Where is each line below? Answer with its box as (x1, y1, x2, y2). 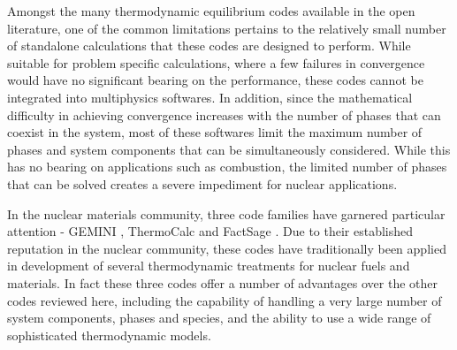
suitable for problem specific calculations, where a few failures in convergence (7, 53, 425, 72)
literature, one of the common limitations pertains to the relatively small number (7, 19, 446, 37)
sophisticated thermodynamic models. (7, 325, 211, 344)
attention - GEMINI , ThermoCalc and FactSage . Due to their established (7, 222, 414, 240)
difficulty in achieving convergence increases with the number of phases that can (7, 105, 441, 124)
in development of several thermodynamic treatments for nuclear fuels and (7, 256, 410, 275)
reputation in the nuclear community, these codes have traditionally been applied (7, 239, 446, 257)
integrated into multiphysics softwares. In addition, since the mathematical (7, 87, 413, 106)
